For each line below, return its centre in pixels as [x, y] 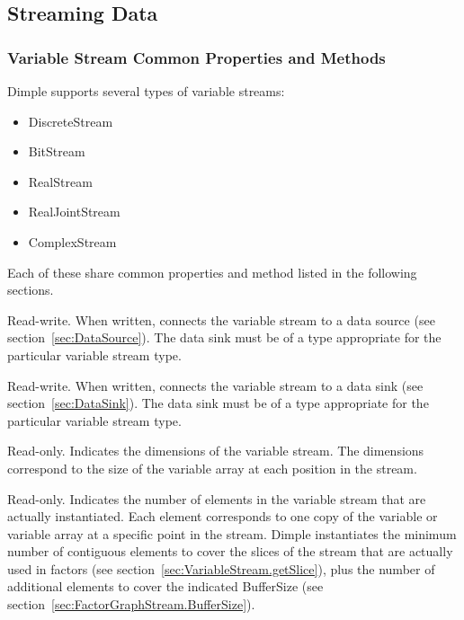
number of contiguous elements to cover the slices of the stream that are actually [230, 551]
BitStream [57, 151]
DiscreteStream [71, 121]
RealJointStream [74, 212]
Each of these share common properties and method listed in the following [212, 272]
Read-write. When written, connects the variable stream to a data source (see [221, 319]
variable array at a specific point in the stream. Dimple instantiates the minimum [232, 533]
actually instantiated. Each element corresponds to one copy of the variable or [223, 516]
